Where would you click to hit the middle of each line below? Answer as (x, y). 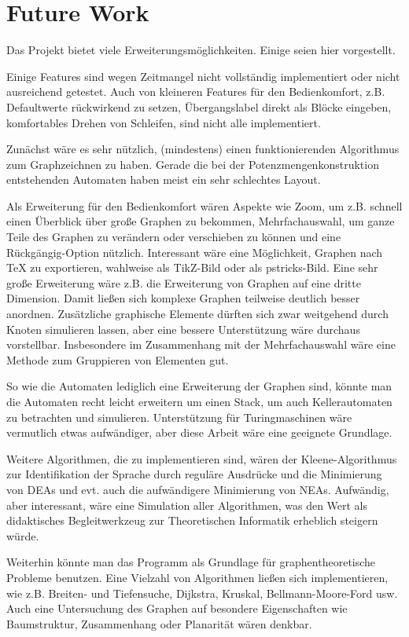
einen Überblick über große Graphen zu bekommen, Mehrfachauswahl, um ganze (201, 221)
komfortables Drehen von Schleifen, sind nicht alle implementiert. (164, 122)
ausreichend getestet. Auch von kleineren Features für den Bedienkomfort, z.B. (196, 92)
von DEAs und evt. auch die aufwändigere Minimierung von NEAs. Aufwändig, (198, 489)
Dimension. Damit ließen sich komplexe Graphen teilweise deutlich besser (183, 298)
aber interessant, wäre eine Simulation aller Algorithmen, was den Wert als (187, 505)
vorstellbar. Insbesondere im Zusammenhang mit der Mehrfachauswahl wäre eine (201, 344)
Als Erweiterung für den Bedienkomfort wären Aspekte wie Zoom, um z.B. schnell (204, 205)
